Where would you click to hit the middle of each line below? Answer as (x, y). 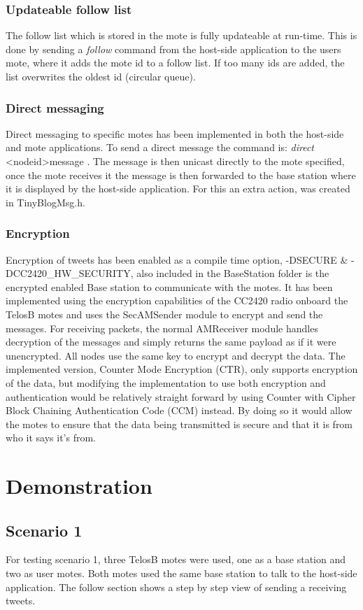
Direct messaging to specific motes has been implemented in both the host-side (175, 133)
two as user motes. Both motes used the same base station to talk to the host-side (181, 573)
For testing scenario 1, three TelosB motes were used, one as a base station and (176, 559)
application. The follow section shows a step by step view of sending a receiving (176, 587)
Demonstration (79, 486)
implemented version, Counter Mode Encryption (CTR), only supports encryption (182, 369)
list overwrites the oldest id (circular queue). (101, 76)
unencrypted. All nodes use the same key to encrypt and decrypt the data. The (176, 355)
